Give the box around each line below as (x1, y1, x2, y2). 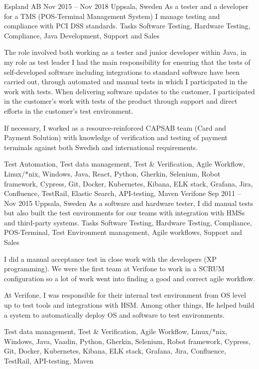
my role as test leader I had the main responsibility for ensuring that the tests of (4, 56, 251, 67)
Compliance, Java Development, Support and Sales (4, 30, 160, 40)
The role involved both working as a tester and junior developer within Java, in (4, 47, 247, 57)
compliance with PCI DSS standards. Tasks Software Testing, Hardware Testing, (4, 20, 251, 31)
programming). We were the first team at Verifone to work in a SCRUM (4, 263, 225, 274)
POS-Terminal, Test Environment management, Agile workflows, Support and (4, 227, 242, 237)
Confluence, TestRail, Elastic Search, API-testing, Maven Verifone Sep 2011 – (4, 188, 241, 198)
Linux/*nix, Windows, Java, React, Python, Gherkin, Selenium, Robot (4, 168, 221, 179)
